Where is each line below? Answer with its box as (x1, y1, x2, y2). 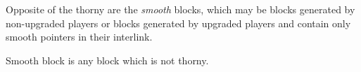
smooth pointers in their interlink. (6, 29, 153, 44)
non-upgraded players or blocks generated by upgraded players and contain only (6, 15, 351, 30)
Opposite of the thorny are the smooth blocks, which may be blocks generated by (6, 2, 355, 16)
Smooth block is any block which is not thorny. (6, 52, 209, 67)
